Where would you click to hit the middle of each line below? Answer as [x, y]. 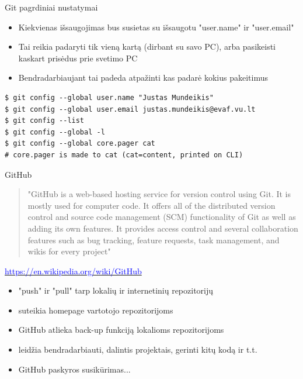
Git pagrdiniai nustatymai [51, 7]
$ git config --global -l [55, 132]
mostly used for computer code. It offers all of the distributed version [151, 205]
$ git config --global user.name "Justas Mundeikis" [109, 97]
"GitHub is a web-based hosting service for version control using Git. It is [159, 194]
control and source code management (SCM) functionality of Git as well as [162, 217]
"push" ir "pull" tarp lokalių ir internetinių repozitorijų [116, 290]
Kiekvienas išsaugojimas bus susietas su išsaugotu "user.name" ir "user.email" [156, 27]
